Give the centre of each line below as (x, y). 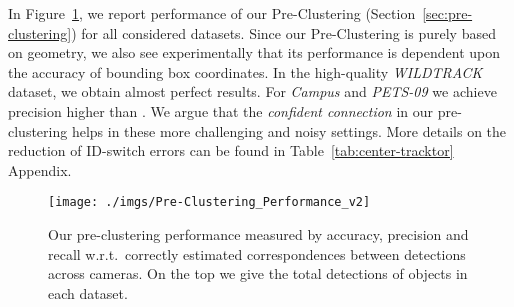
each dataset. (88, 292)
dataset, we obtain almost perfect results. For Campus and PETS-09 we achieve (252, 91)
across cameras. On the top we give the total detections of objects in (258, 273)
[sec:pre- (447, 13)
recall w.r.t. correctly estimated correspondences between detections (257, 253)
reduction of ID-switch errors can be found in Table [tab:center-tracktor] (231, 150)
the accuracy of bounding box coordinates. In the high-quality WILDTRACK (245, 71)
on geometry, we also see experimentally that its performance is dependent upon (254, 52)
